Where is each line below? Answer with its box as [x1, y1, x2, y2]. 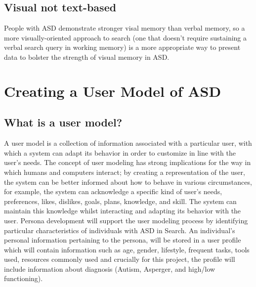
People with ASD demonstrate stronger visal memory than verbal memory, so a [4, 23, 245, 33]
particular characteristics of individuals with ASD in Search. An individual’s [4, 225, 235, 235]
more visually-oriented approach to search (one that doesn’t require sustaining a [4, 32, 247, 42]
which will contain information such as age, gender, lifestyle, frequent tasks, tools [4, 244, 250, 254]
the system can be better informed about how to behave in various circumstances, [4, 176, 252, 187]
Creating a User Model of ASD [4, 81, 221, 101]
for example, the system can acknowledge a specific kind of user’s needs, [4, 186, 222, 197]
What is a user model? [4, 115, 123, 130]
